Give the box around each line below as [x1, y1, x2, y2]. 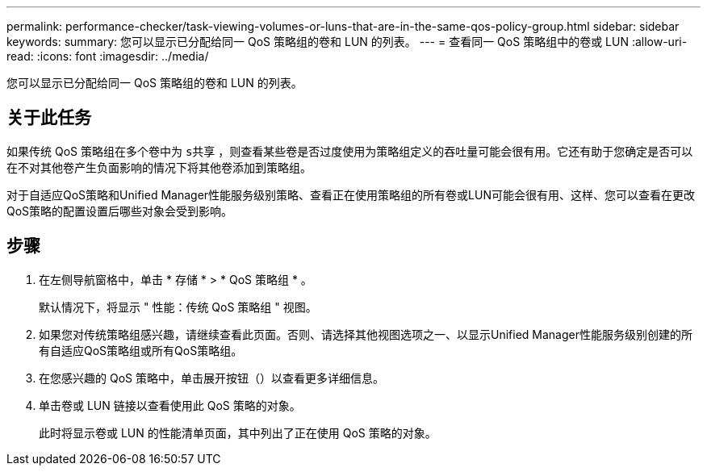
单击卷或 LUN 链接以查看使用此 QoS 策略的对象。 [39, 398, 301, 412]
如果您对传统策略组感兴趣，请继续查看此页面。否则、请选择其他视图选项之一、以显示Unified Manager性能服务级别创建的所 [39, 327, 692, 341]
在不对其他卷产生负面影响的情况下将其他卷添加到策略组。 [6, 160, 312, 174]
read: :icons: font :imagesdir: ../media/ [6, 49, 209, 63]
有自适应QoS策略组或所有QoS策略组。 [39, 343, 243, 357]
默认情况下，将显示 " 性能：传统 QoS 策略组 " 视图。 [39, 299, 317, 314]
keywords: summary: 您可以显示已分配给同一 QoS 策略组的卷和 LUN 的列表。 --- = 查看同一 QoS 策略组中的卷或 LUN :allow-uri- [6, 35, 688, 48]
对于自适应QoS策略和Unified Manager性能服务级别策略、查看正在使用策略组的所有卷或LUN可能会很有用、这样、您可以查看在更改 [6, 187, 695, 202]
